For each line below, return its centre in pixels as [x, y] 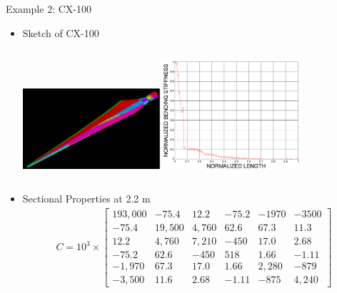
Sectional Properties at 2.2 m [86, 199]
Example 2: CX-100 [49, 9]
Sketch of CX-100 [61, 32]
